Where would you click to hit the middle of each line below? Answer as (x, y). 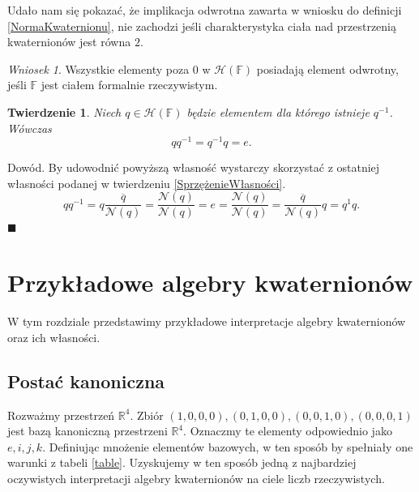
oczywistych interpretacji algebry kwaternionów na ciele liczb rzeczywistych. (196, 478)
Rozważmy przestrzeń (61, 415)
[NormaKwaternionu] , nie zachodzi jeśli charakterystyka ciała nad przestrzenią (202, 26)
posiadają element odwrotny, (327, 68)
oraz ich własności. (54, 337)
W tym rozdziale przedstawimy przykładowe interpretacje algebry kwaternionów (207, 321)
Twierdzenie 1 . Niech (64, 111)
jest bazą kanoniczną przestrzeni (88, 431)
